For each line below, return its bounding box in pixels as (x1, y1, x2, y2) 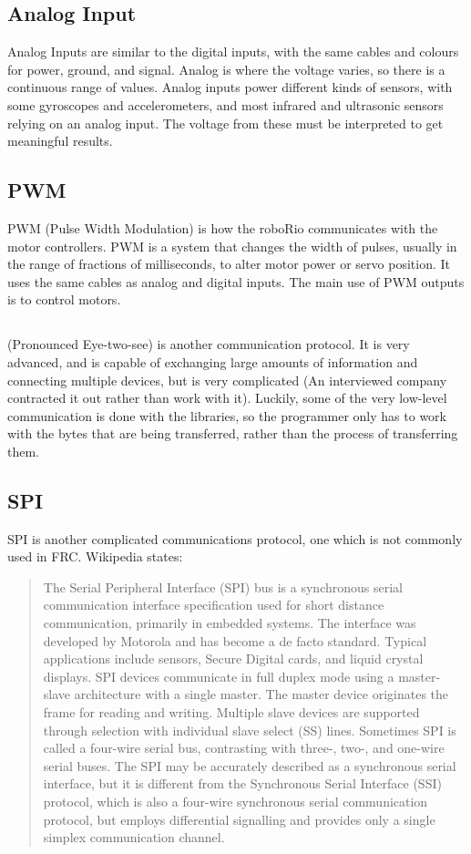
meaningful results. (7, 131, 113, 150)
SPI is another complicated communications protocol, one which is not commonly (7, 529, 463, 548)
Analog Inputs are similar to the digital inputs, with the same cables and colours (7, 42, 459, 61)
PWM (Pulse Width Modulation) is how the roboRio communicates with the (7, 218, 438, 237)
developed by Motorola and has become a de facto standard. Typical (43, 631, 427, 650)
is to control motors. (7, 290, 121, 309)
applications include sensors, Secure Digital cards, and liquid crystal (43, 649, 424, 668)
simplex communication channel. (43, 828, 225, 847)
